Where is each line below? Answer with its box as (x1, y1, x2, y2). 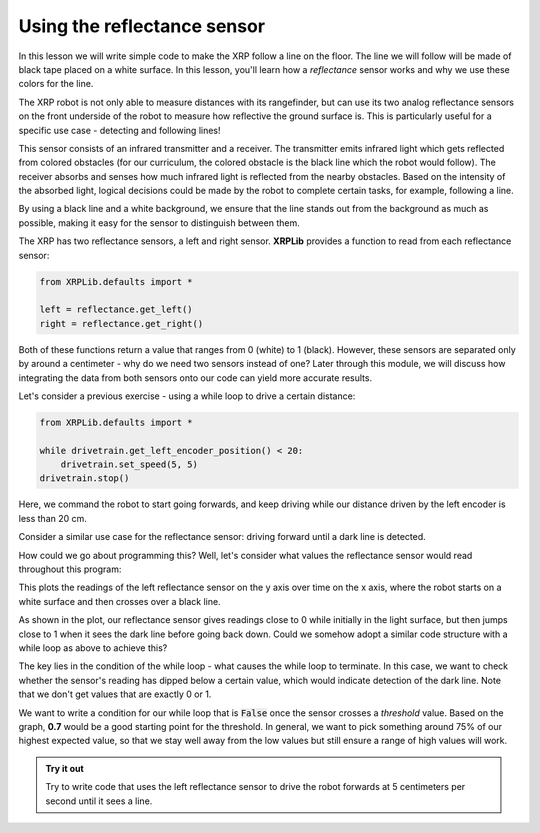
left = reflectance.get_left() (39, 304, 194, 315)
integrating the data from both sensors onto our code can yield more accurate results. (18, 371, 373, 384)
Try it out (45, 762, 84, 774)
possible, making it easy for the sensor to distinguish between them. (18, 216, 300, 229)
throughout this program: (18, 563, 122, 575)
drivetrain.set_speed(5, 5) (60, 459, 199, 470)
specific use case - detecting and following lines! (18, 124, 221, 136)
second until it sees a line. (45, 795, 153, 807)
